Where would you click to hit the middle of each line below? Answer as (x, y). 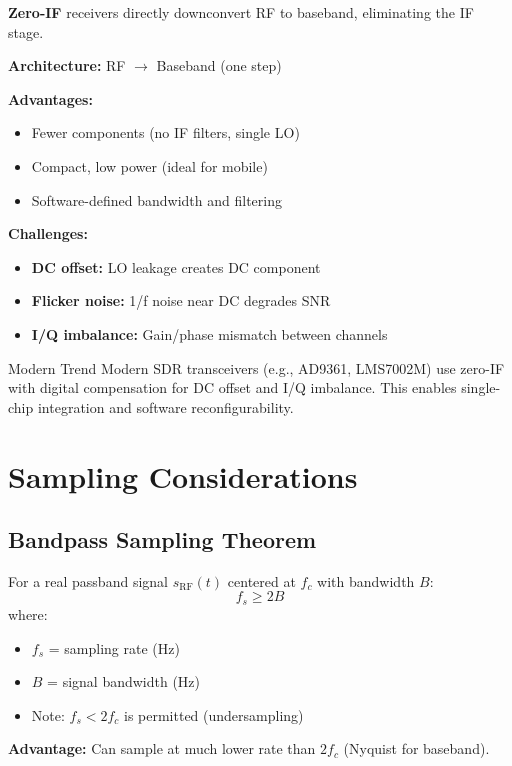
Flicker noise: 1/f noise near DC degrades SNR (181, 300)
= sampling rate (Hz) (114, 647)
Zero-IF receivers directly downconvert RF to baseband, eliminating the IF (241, 12)
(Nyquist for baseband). (416, 748)
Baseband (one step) (219, 65)
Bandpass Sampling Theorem (162, 539)
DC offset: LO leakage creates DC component (176, 266)
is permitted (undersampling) (214, 714)
